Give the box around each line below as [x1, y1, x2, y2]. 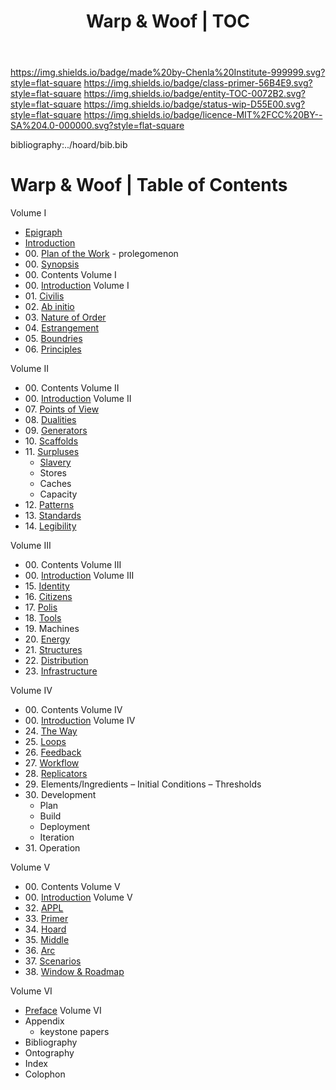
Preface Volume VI [24, 1005, 102, 1017]
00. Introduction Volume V [24, 891, 133, 904]
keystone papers [39, 1026, 110, 1038]
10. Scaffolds [24, 435, 79, 447]
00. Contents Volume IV [24, 704, 123, 716]
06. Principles [24, 343, 82, 355]
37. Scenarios [24, 955, 82, 967]
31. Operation [24, 842, 81, 854]
